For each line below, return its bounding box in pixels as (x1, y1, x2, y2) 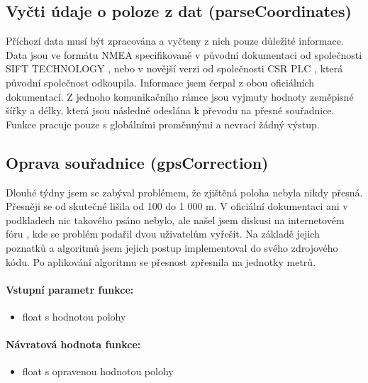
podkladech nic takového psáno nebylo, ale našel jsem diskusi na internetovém (6, 212, 345, 227)
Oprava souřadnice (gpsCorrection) (6, 151, 269, 173)
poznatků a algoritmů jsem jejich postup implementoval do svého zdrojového (6, 240, 338, 255)
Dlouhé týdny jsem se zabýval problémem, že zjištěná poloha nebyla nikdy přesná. (6, 184, 363, 199)
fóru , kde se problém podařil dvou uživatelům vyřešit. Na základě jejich (6, 226, 320, 241)
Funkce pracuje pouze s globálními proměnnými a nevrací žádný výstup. (6, 116, 320, 131)
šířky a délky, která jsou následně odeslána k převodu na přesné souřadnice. (6, 103, 335, 118)
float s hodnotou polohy (22, 309, 126, 323)
